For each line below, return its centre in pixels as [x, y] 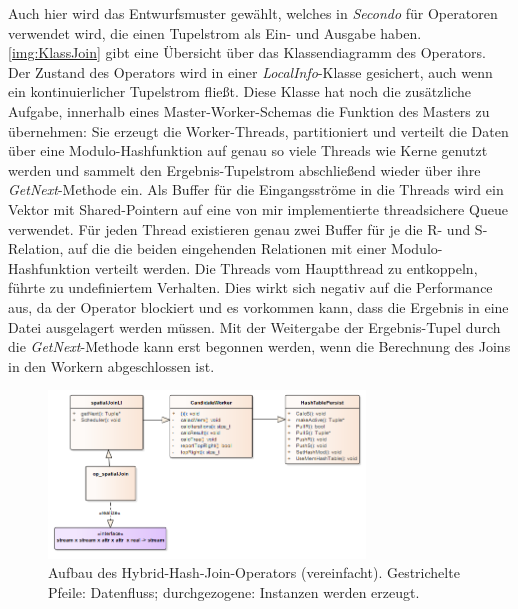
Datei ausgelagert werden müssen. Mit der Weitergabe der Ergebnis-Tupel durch [254, 326]
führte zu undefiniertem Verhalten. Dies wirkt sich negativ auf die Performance [250, 287]
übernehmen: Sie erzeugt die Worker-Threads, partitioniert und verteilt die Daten [258, 130]
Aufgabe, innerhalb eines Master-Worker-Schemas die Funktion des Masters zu [249, 110]
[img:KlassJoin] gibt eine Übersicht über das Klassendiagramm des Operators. [247, 52]
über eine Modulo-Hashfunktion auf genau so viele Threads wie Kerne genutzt [248, 150]
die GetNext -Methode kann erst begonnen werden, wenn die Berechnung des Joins [259, 346]
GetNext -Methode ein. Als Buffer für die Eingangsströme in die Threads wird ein [256, 189]
